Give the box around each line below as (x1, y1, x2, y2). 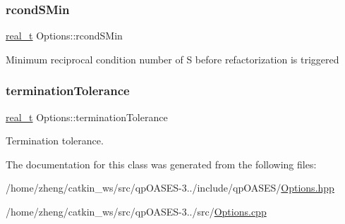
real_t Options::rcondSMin (6, 28, 123, 43)
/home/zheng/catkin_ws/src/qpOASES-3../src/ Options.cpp (6, 204, 267, 218)
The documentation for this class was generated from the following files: (6, 156, 317, 171)
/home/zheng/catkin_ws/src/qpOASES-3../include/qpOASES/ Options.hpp (6, 180, 334, 195)
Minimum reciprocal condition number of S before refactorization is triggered (6, 51, 339, 66)
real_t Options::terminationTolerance (6, 109, 168, 124)
